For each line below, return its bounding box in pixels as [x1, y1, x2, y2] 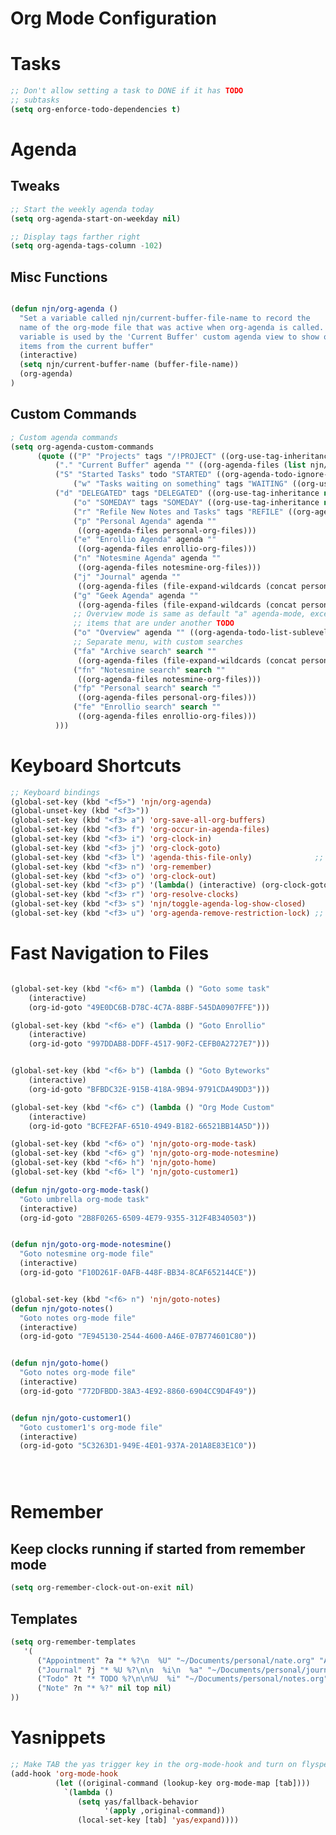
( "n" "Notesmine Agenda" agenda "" [73, 553, 222, 564]
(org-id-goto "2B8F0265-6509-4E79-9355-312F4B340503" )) [19, 1213, 257, 1223]
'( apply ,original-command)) [104, 1806, 226, 1816]
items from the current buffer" [19, 341, 155, 351]
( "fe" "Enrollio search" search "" [73, 702, 222, 712]
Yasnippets [10, 1727, 107, 1749]
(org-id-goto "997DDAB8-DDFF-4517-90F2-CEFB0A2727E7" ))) [28, 1039, 271, 1049]
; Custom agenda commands [10, 432, 118, 442]
